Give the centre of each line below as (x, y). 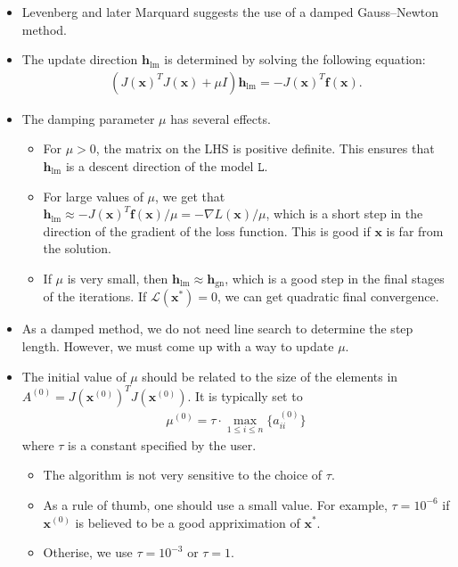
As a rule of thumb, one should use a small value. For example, (215, 504)
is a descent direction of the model (159, 166)
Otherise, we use (88, 552)
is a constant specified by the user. (162, 444)
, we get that (190, 196)
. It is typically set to (245, 395)
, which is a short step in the (344, 214)
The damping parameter (88, 118)
